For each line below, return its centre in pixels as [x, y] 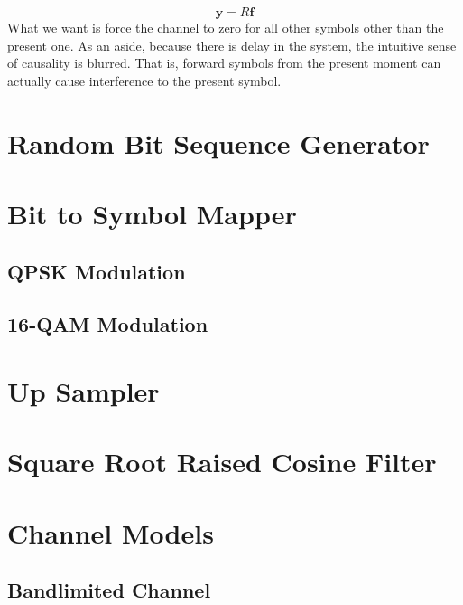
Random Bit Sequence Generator [218, 142]
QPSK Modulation [97, 271]
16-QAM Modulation [108, 324]
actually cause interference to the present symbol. [144, 80]
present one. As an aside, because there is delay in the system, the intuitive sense [232, 45]
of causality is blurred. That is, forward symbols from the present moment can [224, 63]
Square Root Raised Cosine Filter [222, 462]
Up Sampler [83, 390]
